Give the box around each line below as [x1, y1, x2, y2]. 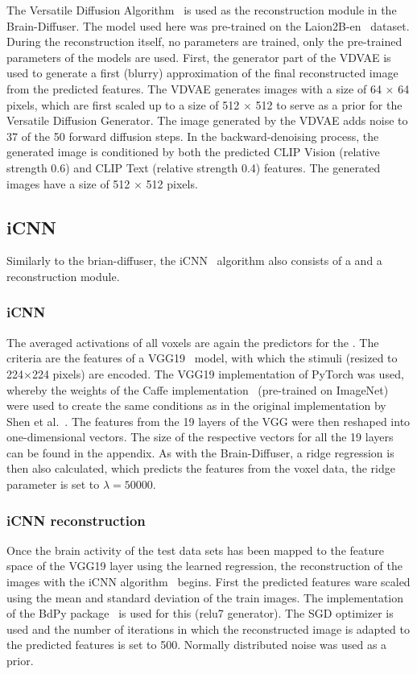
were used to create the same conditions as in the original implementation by [6, 397, 386, 414]
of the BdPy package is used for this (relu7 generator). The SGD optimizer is [6, 605, 394, 622]
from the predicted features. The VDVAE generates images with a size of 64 [6, 80, 382, 97]
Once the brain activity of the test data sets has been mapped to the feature [6, 541, 384, 558]
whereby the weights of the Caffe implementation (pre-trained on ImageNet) [6, 381, 389, 398]
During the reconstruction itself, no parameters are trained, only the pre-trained [6, 33, 403, 50]
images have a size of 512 [6, 175, 130, 192]
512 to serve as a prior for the [255, 96, 403, 113]
